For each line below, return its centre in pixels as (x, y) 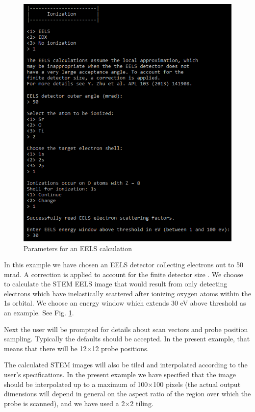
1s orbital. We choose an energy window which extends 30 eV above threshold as (125, 303)
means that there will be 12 (45, 348)
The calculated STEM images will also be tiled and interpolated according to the (126, 365)
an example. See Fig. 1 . (39, 313)
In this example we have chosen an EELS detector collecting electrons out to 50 (124, 265)
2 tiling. (142, 403)
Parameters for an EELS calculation (78, 248)
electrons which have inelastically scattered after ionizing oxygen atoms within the (128, 293)
